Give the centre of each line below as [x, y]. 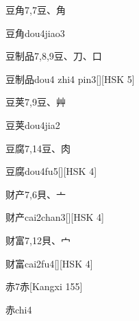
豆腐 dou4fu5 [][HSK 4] [51, 171]
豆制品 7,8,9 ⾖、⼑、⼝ [54, 56]
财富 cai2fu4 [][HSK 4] [49, 263]
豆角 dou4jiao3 [35, 33]
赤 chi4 [19, 309]
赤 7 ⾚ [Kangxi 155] [44, 286]
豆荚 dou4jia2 [33, 124]
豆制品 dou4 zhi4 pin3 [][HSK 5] [70, 79]
